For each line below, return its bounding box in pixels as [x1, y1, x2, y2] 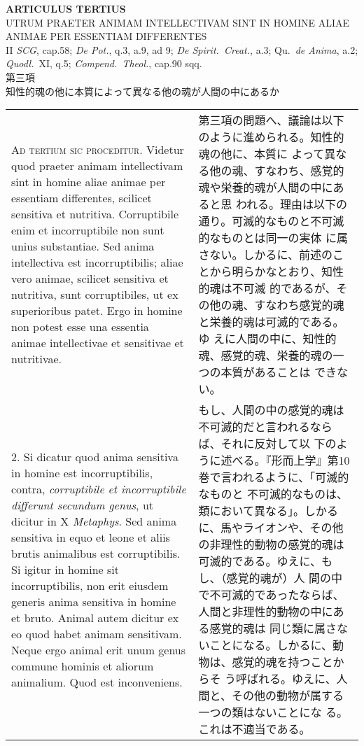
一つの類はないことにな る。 [198, 704, 348, 721]
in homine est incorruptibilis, [11, 464, 153, 481]
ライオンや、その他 [243, 519, 344, 536]
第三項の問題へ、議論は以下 [198, 112, 344, 129]
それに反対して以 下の [220, 435, 337, 452]
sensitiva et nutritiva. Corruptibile [11, 206, 179, 223]
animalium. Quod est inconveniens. [11, 673, 183, 690]
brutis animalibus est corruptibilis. [11, 544, 181, 561]
